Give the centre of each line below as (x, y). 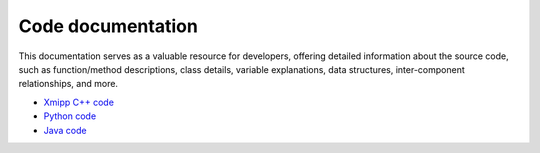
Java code (65, 130)
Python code (70, 116)
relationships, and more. (68, 84)
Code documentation (108, 26)
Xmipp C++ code (79, 102)
